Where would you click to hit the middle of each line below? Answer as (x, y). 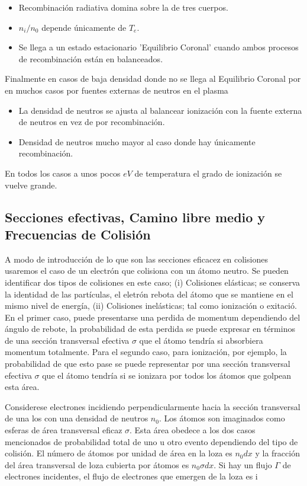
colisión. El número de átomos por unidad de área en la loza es (119, 453)
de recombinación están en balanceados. (91, 58)
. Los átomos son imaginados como (222, 418)
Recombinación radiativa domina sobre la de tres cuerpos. (123, 7)
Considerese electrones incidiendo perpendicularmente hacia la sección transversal (153, 406)
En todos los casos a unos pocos (63, 173)
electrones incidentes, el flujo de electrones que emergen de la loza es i (131, 476)
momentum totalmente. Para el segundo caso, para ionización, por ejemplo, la (146, 352)
